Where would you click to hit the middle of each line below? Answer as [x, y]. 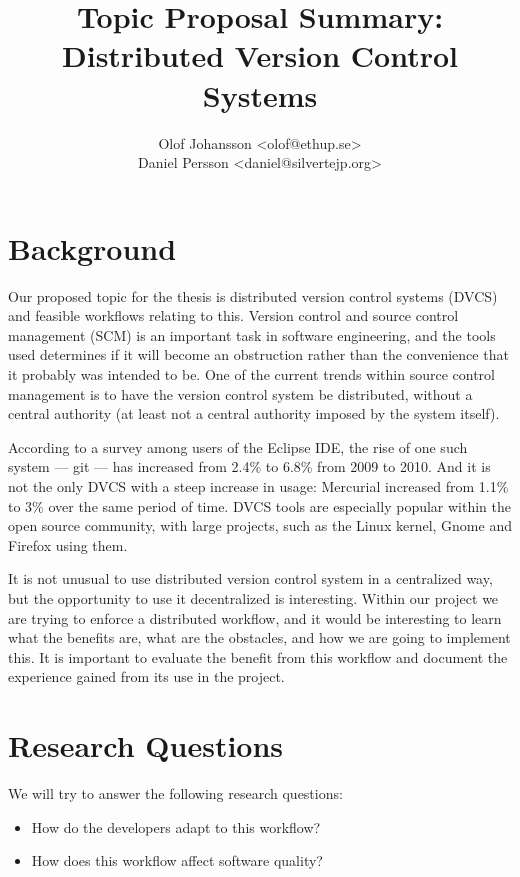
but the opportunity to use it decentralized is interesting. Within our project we [253, 597]
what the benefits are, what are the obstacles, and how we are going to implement [259, 637]
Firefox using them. [68, 544]
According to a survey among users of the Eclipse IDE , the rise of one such [238, 446]
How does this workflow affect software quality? [177, 860]
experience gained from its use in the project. [146, 676]
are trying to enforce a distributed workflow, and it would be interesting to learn [255, 617]
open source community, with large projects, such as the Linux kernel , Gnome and [260, 525]
